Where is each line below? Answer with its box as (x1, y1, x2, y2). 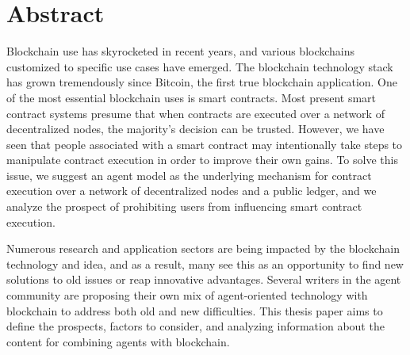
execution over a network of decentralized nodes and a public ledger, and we (6, 182, 377, 199)
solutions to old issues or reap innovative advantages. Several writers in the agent (6, 271, 401, 288)
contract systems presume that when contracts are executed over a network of (6, 105, 385, 121)
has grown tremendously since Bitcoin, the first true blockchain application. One (6, 74, 398, 90)
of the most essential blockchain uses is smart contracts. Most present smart (6, 89, 377, 105)
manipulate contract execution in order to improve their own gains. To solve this (6, 151, 398, 168)
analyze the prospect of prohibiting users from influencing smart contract (6, 198, 362, 215)
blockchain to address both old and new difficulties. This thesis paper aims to (6, 302, 383, 319)
